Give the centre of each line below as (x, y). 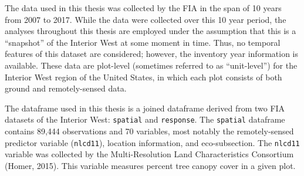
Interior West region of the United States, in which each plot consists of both (143, 77)
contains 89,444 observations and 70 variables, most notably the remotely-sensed (149, 131)
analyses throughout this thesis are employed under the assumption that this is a (151, 31)
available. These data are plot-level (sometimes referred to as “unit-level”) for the (151, 65)
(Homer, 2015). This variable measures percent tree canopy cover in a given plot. (150, 165)
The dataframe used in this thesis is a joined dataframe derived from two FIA (145, 108)
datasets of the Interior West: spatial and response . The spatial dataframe (145, 119)
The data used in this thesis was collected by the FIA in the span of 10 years (143, 8)
